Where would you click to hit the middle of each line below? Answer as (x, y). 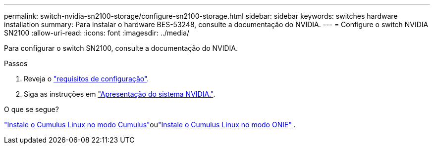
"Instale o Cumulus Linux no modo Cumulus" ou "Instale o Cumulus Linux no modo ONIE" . (150, 125)
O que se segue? (31, 109)
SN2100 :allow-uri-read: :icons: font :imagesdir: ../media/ (97, 33)
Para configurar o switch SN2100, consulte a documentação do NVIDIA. (121, 48)
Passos (16, 63)
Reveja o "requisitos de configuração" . (86, 79)
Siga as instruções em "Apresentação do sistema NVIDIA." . (120, 94)
